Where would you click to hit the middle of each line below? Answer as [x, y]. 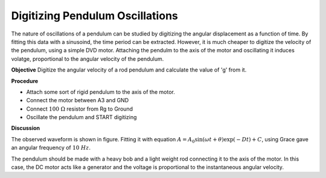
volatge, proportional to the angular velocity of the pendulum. [88, 59]
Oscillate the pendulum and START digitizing [81, 117]
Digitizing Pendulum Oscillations [94, 16]
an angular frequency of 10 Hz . [51, 148]
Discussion [26, 128]
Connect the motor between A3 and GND [78, 100]
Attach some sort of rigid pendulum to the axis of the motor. [101, 92]
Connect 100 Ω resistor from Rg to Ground [79, 109]
